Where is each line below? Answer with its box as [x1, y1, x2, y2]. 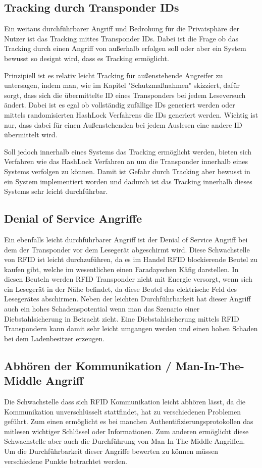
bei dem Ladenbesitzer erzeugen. [4, 333, 105, 343]
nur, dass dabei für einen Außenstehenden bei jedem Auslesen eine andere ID [4, 119, 242, 130]
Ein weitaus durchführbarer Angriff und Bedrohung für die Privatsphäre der [4, 23, 239, 34]
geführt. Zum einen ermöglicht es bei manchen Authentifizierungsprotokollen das [4, 416, 253, 427]
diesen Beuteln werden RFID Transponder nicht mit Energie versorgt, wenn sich [4, 274, 252, 284]
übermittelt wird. [4, 129, 58, 140]
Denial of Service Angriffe [4, 211, 142, 226]
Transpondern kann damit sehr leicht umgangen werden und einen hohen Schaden [4, 323, 258, 334]
